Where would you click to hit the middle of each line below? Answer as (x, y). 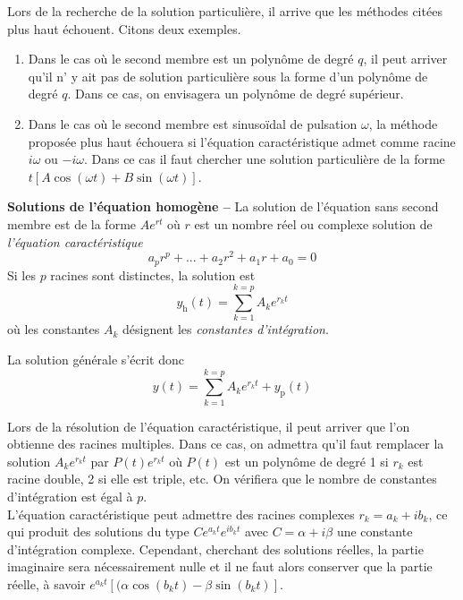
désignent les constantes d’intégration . (225, 329)
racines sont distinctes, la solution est (153, 274)
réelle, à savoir (46, 584)
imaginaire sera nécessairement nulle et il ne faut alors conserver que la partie (220, 566)
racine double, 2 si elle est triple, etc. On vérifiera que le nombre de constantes (222, 479)
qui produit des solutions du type (98, 531)
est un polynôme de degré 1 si (307, 461)
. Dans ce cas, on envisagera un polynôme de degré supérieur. (236, 94)
